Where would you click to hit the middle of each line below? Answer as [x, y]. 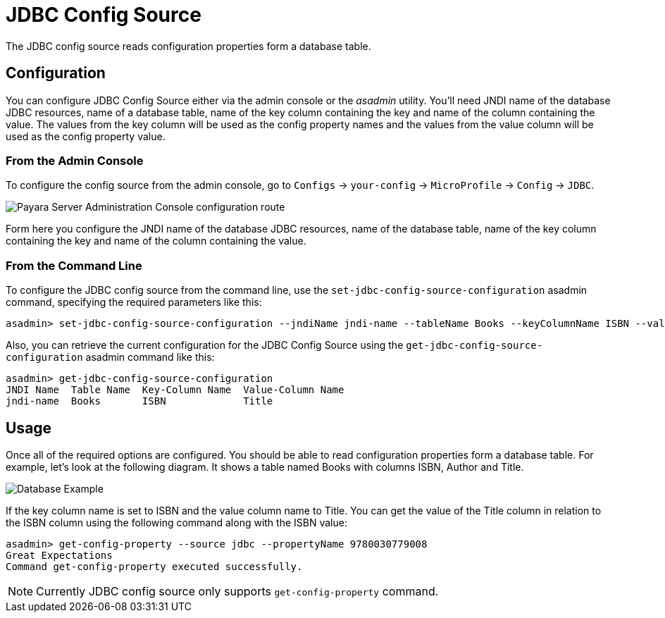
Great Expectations [59, 555]
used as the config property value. [86, 136]
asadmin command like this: [150, 357]
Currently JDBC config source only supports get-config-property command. [237, 591]
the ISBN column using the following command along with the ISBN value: [176, 522]
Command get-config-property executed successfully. [154, 566]
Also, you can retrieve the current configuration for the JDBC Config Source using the [205, 345]
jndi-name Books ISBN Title [139, 401]
